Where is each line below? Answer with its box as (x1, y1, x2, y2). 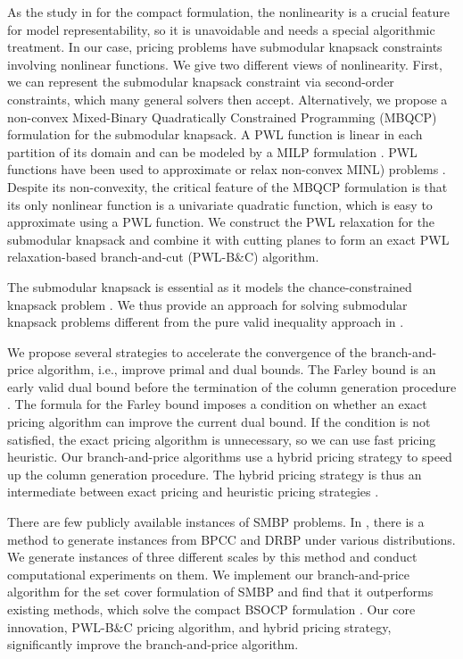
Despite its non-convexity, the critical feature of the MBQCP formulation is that (7, 177, 448, 196)
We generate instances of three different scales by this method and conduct (7, 547, 418, 566)
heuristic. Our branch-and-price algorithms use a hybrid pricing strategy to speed (7, 447, 452, 466)
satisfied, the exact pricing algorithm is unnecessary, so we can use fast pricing (7, 430, 436, 448)
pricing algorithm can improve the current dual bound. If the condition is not (7, 413, 431, 431)
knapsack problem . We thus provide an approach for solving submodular (7, 295, 408, 313)
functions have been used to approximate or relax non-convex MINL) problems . (7, 160, 446, 179)
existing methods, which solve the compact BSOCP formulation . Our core (7, 600, 416, 618)
